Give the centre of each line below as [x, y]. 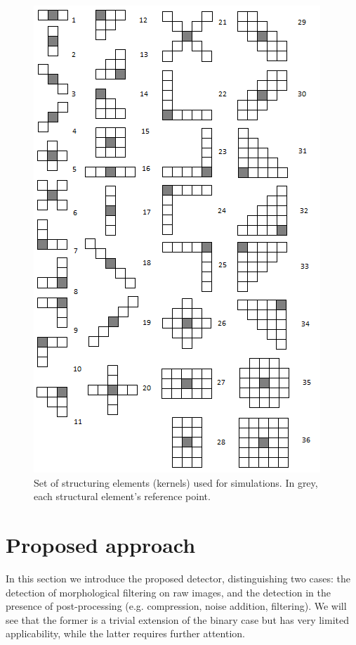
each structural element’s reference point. [122, 496]
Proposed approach [101, 544]
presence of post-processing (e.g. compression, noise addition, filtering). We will [176, 606]
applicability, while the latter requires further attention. [125, 633]
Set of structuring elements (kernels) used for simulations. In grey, [176, 482]
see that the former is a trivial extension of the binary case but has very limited [178, 619]
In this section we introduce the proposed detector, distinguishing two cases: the [178, 578]
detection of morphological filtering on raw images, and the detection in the [168, 592]
